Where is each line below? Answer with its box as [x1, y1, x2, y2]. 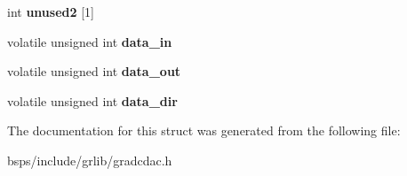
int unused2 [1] [7, 3, 94, 20]
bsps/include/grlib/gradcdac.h [7, 150, 172, 169]
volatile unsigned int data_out [7, 62, 181, 80]
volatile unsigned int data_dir [7, 91, 178, 110]
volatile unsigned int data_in [7, 32, 172, 50]
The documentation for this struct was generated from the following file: [7, 121, 401, 140]
